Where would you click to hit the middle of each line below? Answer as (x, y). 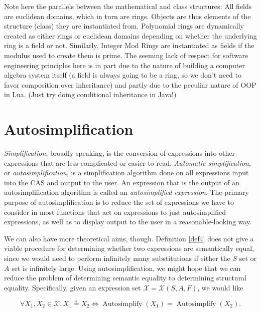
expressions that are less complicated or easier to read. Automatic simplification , (127, 163)
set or (248, 258)
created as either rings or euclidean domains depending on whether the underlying (130, 35)
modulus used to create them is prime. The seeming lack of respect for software (126, 55)
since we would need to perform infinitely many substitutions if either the (117, 258)
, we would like (220, 287)
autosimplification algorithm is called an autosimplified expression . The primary (126, 192)
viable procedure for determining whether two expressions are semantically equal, (129, 248)
